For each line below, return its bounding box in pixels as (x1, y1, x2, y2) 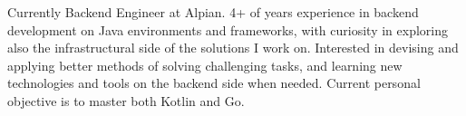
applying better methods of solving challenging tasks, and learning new (7, 55, 403, 74)
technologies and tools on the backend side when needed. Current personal (7, 73, 421, 92)
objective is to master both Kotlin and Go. (7, 91, 245, 110)
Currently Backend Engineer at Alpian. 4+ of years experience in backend (7, 3, 419, 21)
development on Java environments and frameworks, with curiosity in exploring (7, 20, 448, 39)
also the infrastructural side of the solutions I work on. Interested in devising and (7, 38, 459, 57)
